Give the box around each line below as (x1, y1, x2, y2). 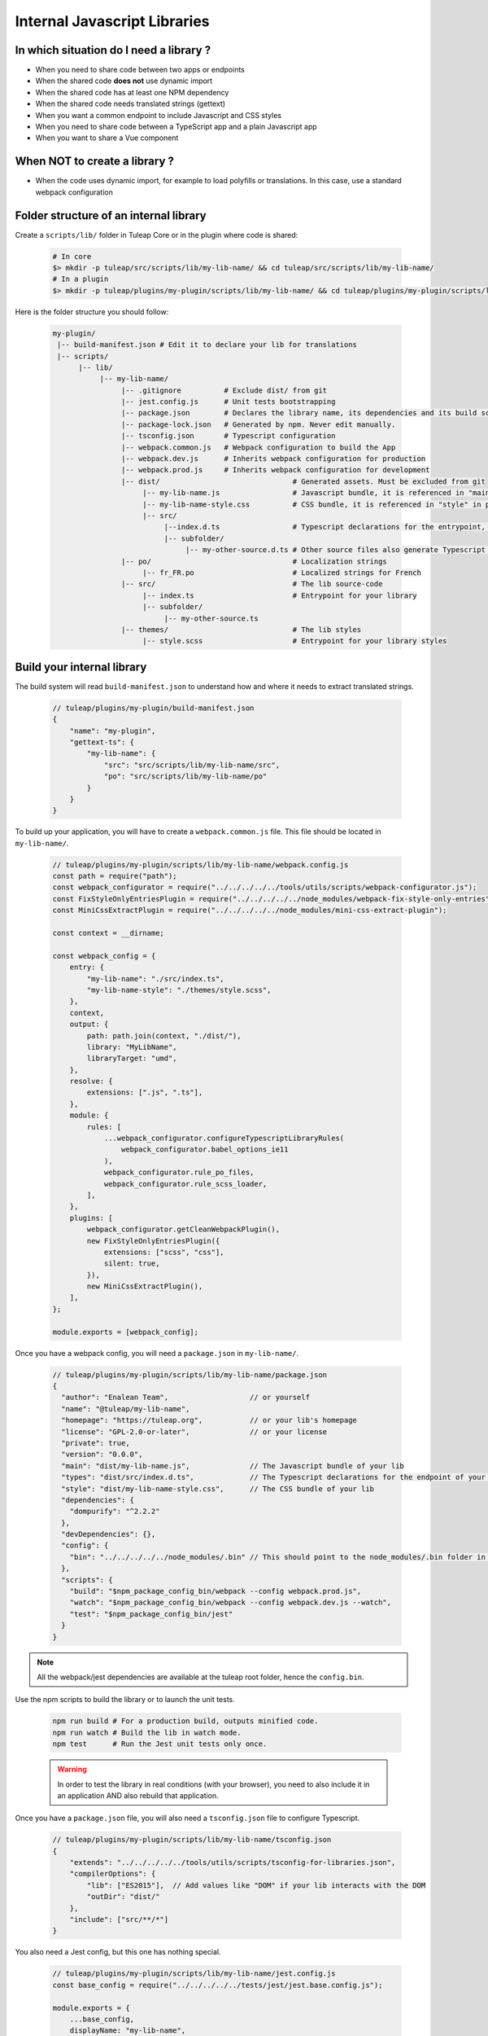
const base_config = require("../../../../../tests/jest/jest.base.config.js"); (52, 1980, 383, 1990)
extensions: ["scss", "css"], (103, 1247, 224, 1257)
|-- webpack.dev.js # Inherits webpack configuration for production (120, 454, 426, 463)
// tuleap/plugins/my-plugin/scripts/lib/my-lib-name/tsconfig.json (52, 1835, 332, 1845)
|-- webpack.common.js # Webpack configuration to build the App (120, 442, 396, 452)
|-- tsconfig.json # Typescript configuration (120, 432, 336, 441)
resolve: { (69, 1077, 113, 1086)
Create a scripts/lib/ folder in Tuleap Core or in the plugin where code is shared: (15, 230, 298, 239)
